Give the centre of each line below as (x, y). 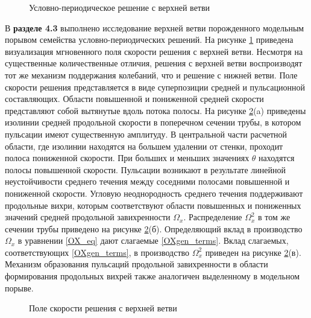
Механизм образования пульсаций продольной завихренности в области (137, 264)
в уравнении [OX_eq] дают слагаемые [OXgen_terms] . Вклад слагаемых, (153, 240)
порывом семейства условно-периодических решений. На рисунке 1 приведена (149, 40)
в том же (274, 217)
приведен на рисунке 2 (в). (253, 252)
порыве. (19, 288)
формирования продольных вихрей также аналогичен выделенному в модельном (152, 276)
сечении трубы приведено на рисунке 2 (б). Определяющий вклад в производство (154, 228)
